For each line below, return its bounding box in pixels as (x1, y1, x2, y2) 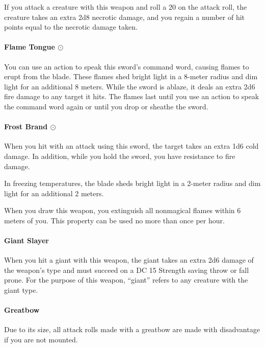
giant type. (4, 285, 38, 295)
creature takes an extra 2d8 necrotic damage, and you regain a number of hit (4, 11, 245, 22)
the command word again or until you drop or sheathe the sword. (4, 101, 208, 111)
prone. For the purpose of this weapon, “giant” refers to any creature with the (4, 274, 248, 285)
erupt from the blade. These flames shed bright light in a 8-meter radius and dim (4, 71, 258, 82)
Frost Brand (4, 121, 48, 132)
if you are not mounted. (4, 334, 78, 345)
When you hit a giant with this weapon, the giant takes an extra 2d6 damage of (4, 254, 254, 265)
